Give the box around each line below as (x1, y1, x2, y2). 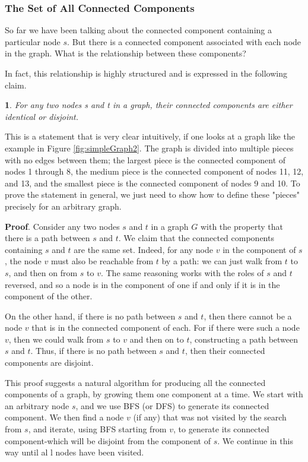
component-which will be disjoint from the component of (5, 434, 211, 447)
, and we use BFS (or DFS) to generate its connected (75, 399, 269, 412)
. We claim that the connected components (118, 232, 274, 244)
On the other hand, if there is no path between (5, 309, 176, 322)
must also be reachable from (50, 255, 154, 267)
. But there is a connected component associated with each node (67, 35, 301, 48)
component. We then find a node (5, 411, 124, 423)
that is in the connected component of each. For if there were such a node (31, 321, 300, 334)
